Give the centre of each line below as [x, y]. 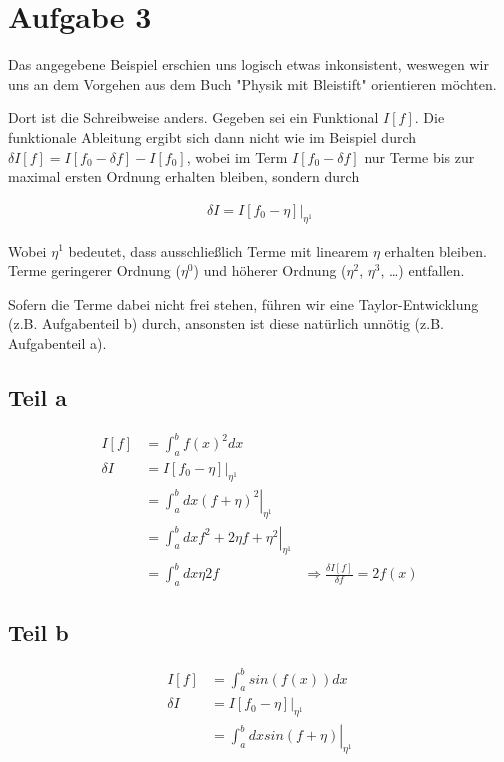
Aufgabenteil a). [57, 342]
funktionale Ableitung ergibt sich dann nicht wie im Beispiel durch [212, 136]
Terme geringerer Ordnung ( [94, 270]
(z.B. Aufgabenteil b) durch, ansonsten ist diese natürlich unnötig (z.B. [226, 323]
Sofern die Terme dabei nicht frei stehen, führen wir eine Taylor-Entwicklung [243, 303]
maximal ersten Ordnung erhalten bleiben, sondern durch [184, 176]
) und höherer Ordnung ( [270, 270]
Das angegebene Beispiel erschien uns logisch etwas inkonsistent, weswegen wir [248, 64]
